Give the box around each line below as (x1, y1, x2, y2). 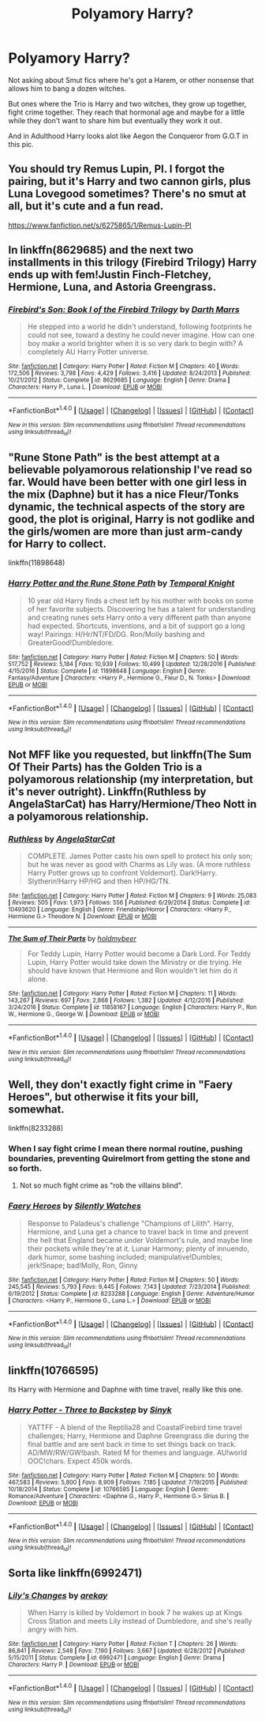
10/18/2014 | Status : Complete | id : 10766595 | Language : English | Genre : (8, 1485, 209, 1493)
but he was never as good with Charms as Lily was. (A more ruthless (27, 860, 251, 869)
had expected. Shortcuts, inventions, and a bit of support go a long (27, 621, 245, 631)
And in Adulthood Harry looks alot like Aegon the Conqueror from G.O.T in (8, 131, 248, 141)
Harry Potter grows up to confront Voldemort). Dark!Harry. (27, 868, 218, 878)
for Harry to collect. (8, 537, 106, 550)
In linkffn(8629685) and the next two (8, 243, 194, 257)
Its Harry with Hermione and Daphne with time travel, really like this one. (8, 1384, 243, 1395)
